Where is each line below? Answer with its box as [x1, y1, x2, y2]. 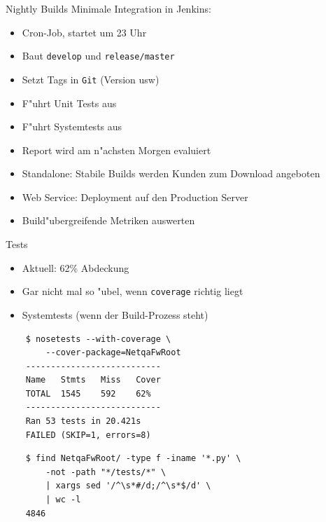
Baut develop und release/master [22, 48, 175, 63]
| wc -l [45, 495, 81, 505]
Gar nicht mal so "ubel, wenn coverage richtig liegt [22, 284, 243, 298]
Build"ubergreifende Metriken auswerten [22, 213, 195, 228]
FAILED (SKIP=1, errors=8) [25, 430, 151, 440]
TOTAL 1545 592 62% [25, 388, 151, 399]
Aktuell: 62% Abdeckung [22, 260, 129, 275]
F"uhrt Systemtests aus [22, 119, 122, 134]
